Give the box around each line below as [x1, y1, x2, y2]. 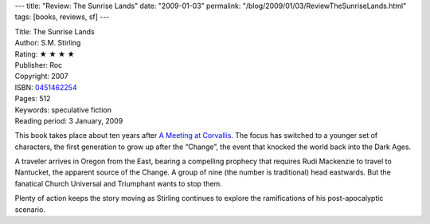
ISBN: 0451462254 [14, 82, 77, 92]
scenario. [14, 204, 45, 214]
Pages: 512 [14, 94, 51, 104]
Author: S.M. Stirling [14, 38, 81, 48]
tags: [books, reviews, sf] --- [14, 12, 110, 22]
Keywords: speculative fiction [14, 104, 111, 115]
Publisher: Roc [14, 60, 63, 69]
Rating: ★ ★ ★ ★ [14, 49, 75, 59]
